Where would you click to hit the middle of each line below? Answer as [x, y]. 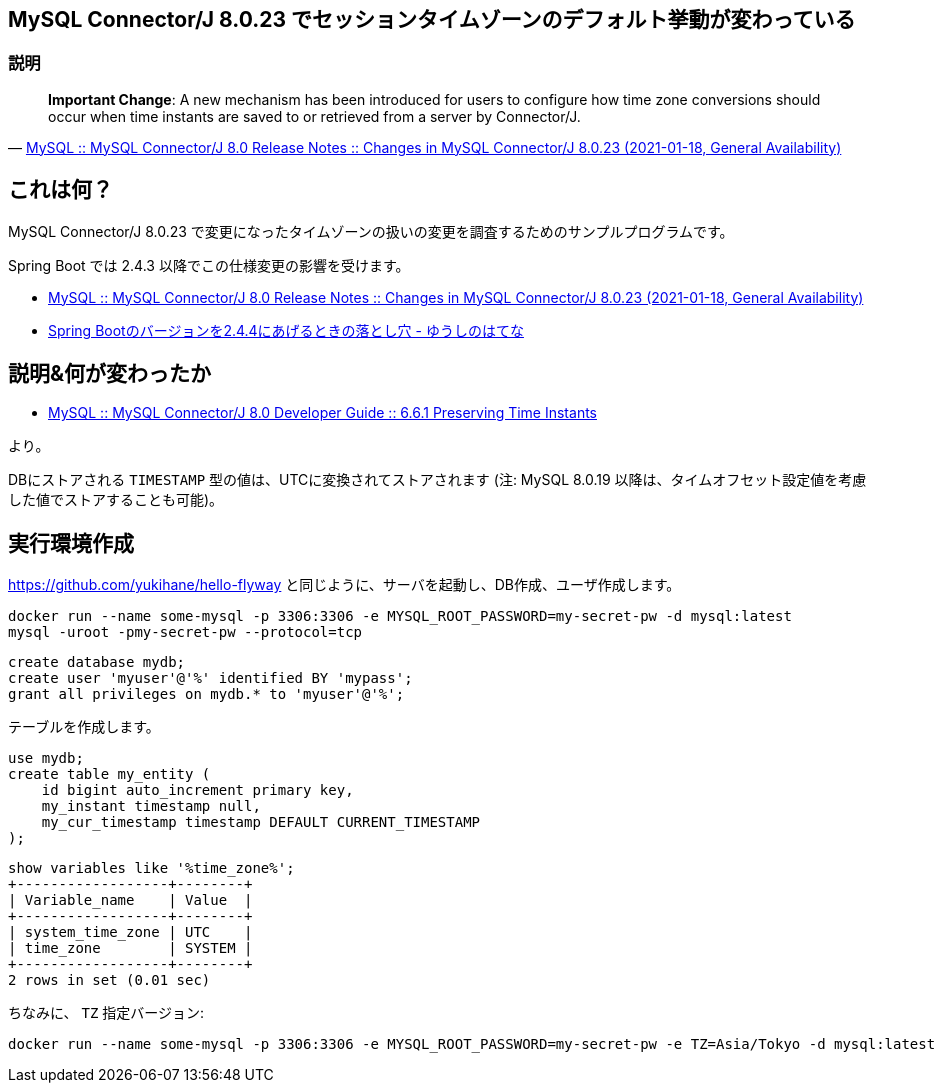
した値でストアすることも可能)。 [116, 500]
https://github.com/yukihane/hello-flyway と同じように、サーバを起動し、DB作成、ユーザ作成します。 [344, 585]
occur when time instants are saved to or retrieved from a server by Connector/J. [314, 116]
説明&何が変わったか [110, 374]
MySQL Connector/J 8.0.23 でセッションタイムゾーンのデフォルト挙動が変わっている [432, 19]
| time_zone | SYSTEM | [130, 948]
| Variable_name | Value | [130, 900]
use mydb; [46, 758]
